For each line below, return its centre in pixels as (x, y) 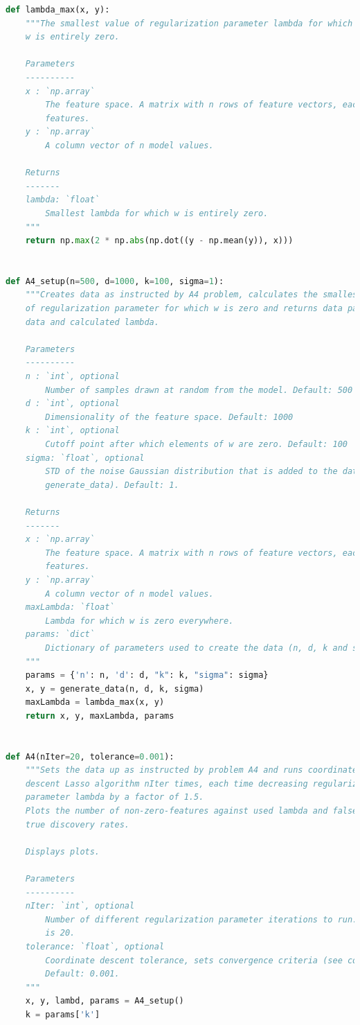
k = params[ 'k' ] (63, 1014)
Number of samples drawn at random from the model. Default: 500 (199, 390)
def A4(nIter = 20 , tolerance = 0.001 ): (90, 756)
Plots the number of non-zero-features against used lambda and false (191, 811)
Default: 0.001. (82, 974)
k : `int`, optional (72, 431)
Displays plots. (63, 851)
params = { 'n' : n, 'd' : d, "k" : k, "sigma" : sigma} (147, 675)
